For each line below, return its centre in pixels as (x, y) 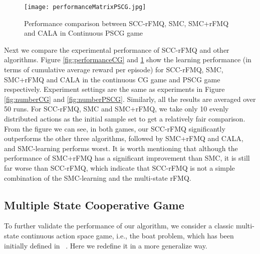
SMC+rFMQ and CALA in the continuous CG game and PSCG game (112, 79)
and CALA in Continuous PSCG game (84, 33)
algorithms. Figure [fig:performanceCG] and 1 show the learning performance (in (128, 59)
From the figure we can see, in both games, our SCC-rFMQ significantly (115, 128)
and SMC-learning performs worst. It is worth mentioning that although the (121, 148)
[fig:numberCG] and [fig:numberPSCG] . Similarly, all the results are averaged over (130, 99)
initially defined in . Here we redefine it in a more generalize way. (106, 245)
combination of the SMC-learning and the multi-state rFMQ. (98, 177)
